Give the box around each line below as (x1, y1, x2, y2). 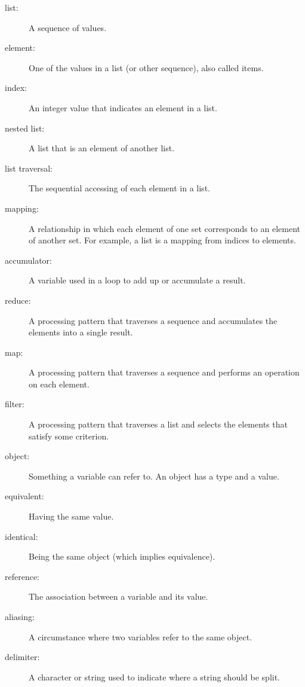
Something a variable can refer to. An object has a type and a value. (29, 469, 279, 482)
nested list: (5, 121, 45, 134)
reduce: (5, 294, 31, 306)
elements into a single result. (29, 326, 133, 338)
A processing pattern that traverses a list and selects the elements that (29, 418, 288, 430)
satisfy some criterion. (29, 429, 109, 442)
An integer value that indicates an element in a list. (29, 101, 217, 114)
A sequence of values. (29, 21, 107, 33)
